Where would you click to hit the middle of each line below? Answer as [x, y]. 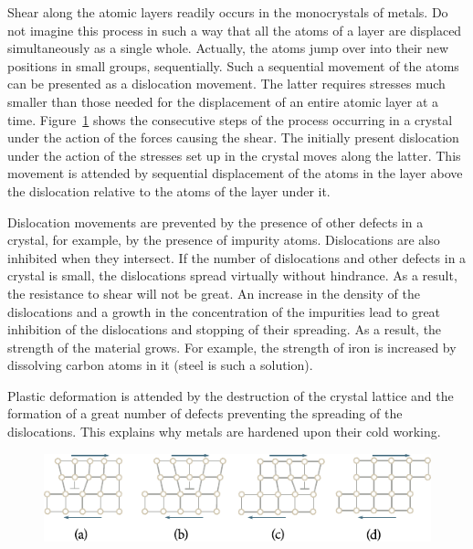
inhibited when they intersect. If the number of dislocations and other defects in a [237, 257]
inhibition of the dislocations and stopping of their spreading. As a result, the [225, 329]
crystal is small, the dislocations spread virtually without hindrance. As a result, [232, 275]
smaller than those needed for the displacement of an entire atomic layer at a [223, 101]
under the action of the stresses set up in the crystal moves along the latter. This [234, 155]
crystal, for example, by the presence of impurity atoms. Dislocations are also [224, 240]
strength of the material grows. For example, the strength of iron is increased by [232, 347]
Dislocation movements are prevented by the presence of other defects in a [215, 222]
